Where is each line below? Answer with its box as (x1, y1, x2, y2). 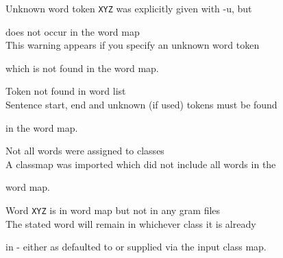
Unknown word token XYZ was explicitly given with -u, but (5, 1, 252, 15)
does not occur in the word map (5, 24, 140, 38)
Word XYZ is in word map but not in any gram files (5, 203, 221, 217)
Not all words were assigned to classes (5, 143, 164, 158)
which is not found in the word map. (5, 60, 159, 75)
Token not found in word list (5, 84, 126, 98)
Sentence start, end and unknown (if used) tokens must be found (5, 97, 278, 112)
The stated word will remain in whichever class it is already (5, 216, 256, 231)
